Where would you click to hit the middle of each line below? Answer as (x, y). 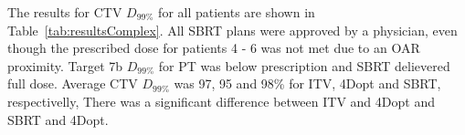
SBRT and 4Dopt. (58, 119)
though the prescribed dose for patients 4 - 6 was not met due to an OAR (214, 48)
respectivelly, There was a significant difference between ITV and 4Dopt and (221, 101)
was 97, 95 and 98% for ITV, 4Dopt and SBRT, (307, 83)
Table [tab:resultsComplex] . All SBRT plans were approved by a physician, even (232, 30)
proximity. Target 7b (65, 65)
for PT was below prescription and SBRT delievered (304, 65)
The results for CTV (65, 12)
